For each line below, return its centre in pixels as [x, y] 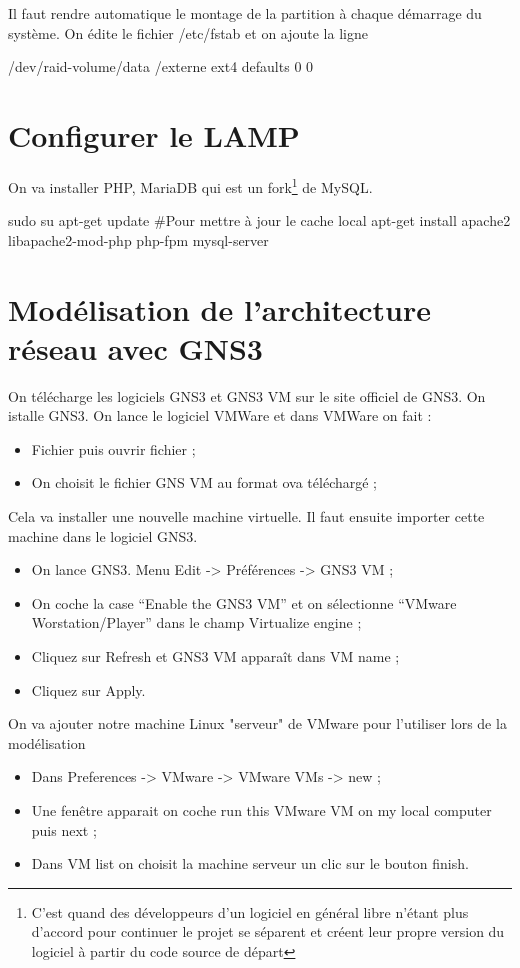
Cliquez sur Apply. [88, 689]
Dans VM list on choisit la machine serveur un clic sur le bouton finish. [250, 863]
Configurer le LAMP [154, 134]
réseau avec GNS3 [135, 347]
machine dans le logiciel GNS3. [103, 535]
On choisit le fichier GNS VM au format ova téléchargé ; [204, 482]
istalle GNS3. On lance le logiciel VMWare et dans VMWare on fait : [220, 415]
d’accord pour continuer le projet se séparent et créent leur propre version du [268, 931]
